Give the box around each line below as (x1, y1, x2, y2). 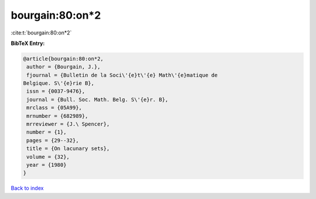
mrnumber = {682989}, (26, 113, 88, 119)
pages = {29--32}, (26, 137, 79, 144)
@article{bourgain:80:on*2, (23, 55, 104, 62)
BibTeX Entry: (11, 40, 45, 47)
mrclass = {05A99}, (26, 104, 82, 111)
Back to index (11, 184, 44, 192)
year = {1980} (26, 162, 67, 168)
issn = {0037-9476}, (26, 88, 85, 95)
